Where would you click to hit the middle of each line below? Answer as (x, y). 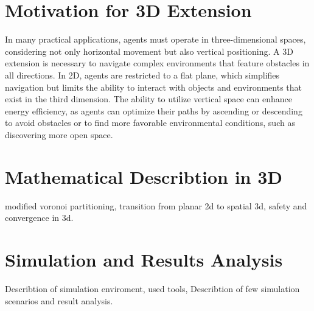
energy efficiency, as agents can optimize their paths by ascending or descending (154, 110)
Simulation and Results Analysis (144, 259)
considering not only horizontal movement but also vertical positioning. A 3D (149, 51)
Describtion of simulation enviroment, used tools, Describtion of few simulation (152, 288)
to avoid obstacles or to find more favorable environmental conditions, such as (150, 123)
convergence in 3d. (39, 218)
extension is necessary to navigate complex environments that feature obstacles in (157, 63)
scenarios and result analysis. (59, 300)
